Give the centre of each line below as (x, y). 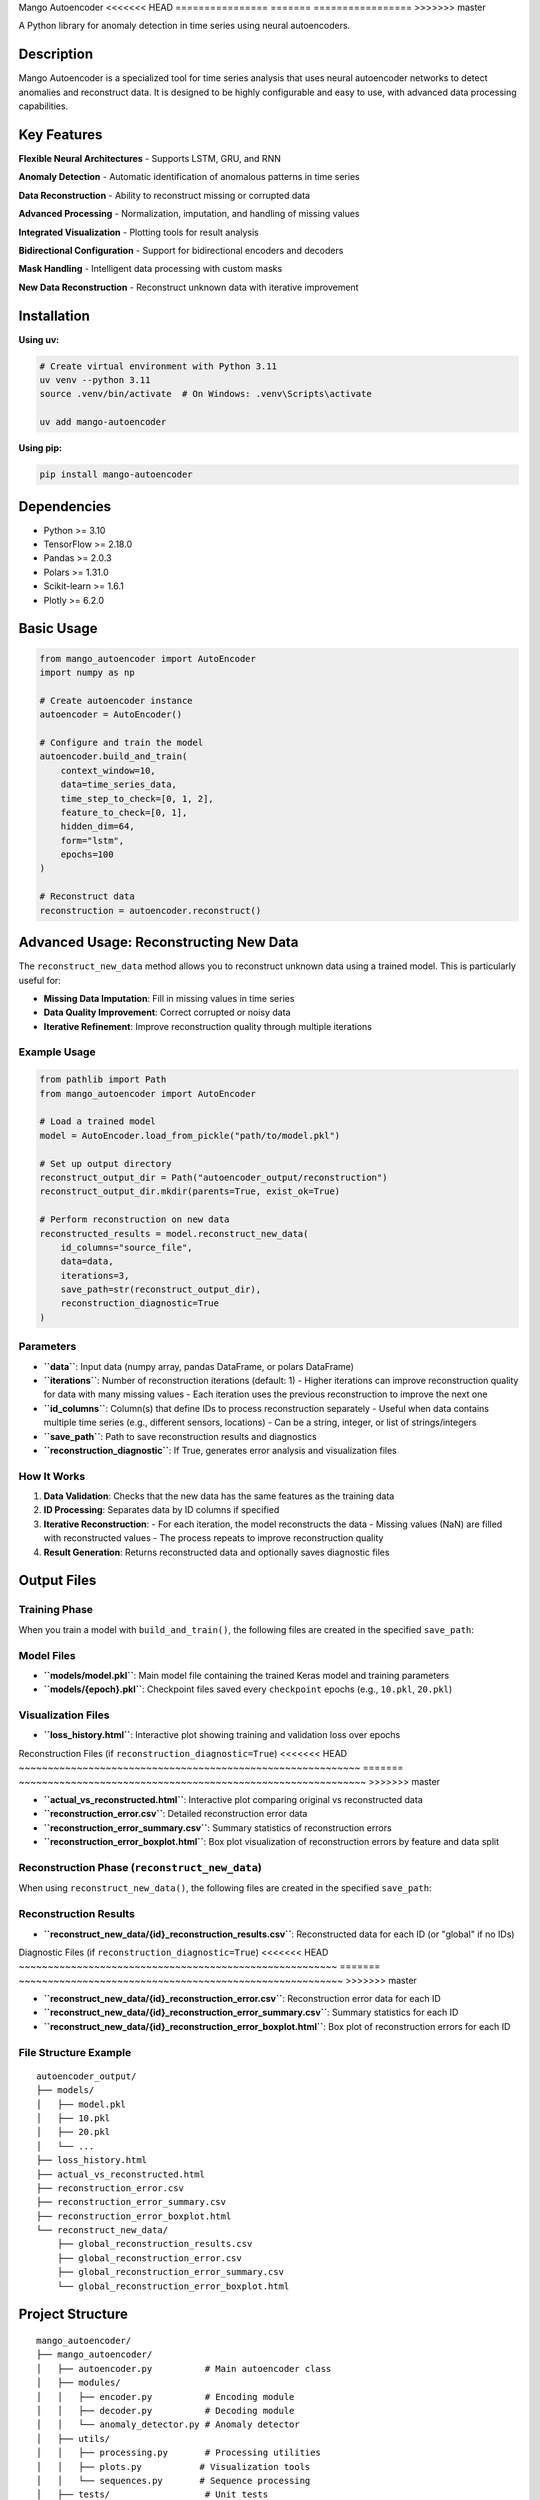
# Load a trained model (98, 1121)
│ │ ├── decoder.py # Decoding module (165, 2411)
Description (56, 54)
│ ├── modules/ (78, 2383)
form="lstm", (92, 840)
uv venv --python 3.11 (95, 380)
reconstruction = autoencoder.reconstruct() (150, 910)
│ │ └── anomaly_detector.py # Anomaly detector (168, 2424)
